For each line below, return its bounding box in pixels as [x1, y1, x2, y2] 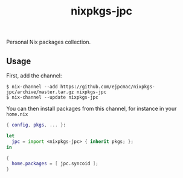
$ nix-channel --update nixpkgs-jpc [6, 94, 98, 101]
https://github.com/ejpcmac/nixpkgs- [60, 84, 155, 90]
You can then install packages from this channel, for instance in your [6, 105, 177, 112]
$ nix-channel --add [6, 84, 59, 90]
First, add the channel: [6, 72, 62, 79]
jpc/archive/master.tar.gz [6, 89, 74, 95]
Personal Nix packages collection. [6, 38, 91, 46]
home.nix [6, 111, 28, 117]
